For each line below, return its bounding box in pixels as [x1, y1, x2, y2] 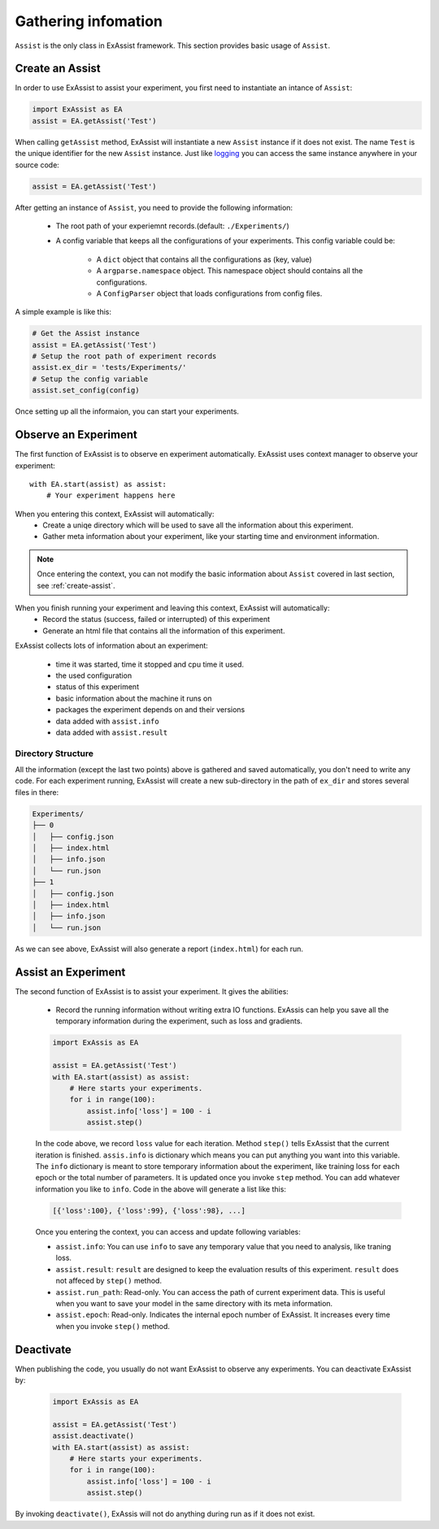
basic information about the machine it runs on [55, 693, 212, 703]
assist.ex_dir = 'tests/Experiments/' [32, 363, 187, 372]
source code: [15, 159, 60, 170]
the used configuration [55, 671, 133, 680]
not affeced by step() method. [55, 1276, 163, 1286]
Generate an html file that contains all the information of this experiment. [42, 626, 285, 636]
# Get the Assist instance [32, 329, 140, 338]
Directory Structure [15, 748, 93, 759]
